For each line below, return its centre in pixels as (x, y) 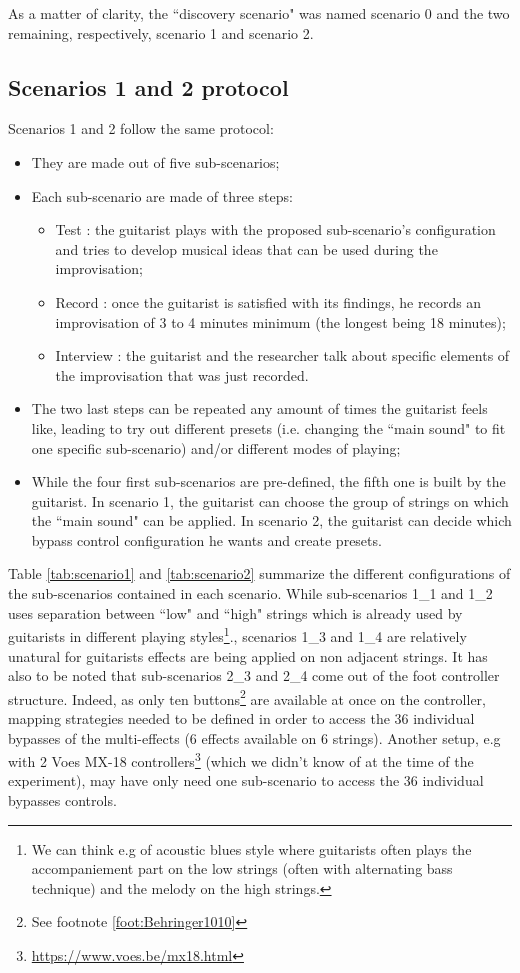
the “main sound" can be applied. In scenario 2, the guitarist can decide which (271, 520)
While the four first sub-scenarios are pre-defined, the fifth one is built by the (268, 481)
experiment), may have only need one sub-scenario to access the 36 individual (246, 780)
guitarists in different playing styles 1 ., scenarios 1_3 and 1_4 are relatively (237, 634)
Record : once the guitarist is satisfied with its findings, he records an (268, 301)
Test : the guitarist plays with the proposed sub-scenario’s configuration (275, 229)
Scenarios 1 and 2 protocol (148, 86)
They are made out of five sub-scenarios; (155, 161)
